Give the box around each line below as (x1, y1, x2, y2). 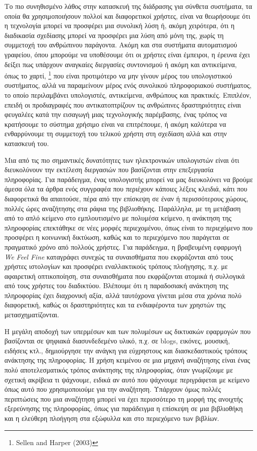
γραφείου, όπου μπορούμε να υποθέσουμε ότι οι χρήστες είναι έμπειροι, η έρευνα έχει (4, 49, 250, 59)
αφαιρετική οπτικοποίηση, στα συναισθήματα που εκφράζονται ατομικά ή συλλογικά (4, 270, 245, 281)
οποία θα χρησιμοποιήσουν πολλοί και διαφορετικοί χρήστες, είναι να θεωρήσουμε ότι (4, 10, 251, 21)
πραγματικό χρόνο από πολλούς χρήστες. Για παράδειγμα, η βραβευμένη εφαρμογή (4, 241, 242, 252)
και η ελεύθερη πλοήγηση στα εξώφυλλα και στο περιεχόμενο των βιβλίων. (4, 413, 220, 423)
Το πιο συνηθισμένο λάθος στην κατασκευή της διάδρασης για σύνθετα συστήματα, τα (4, 1, 253, 11)
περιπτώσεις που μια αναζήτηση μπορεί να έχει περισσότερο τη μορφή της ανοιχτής (4, 393, 243, 404)
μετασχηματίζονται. (4, 309, 59, 320)
